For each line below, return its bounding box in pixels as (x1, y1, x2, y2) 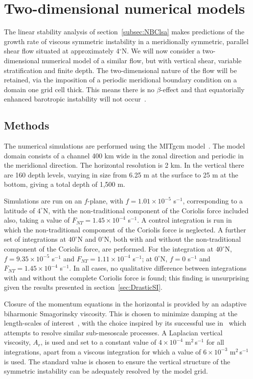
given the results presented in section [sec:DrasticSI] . (4, 282, 162, 292)
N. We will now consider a (121, 46, 201, 56)
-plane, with (87, 196, 123, 206)
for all (206, 337, 224, 347)
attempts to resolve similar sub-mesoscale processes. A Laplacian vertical (4, 327, 223, 337)
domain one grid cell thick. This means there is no (4, 84, 155, 94)
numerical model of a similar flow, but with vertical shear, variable (42, 55, 242, 65)
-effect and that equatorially (161, 84, 245, 94)
